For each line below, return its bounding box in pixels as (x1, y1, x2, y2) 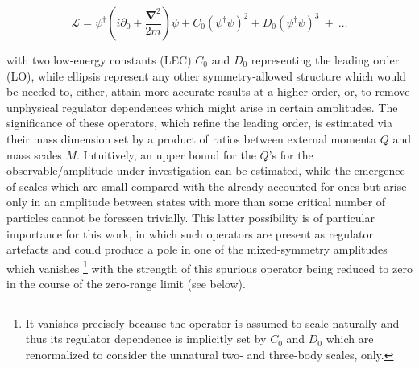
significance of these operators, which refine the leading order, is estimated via (6, 114, 392, 131)
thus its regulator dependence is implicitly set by (25, 330, 267, 347)
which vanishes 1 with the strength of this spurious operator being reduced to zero (6, 257, 413, 276)
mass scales (6, 146, 62, 163)
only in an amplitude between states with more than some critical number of (6, 193, 386, 210)
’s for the (268, 146, 313, 163)
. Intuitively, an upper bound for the (76, 146, 256, 163)
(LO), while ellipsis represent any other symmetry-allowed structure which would (6, 67, 406, 84)
